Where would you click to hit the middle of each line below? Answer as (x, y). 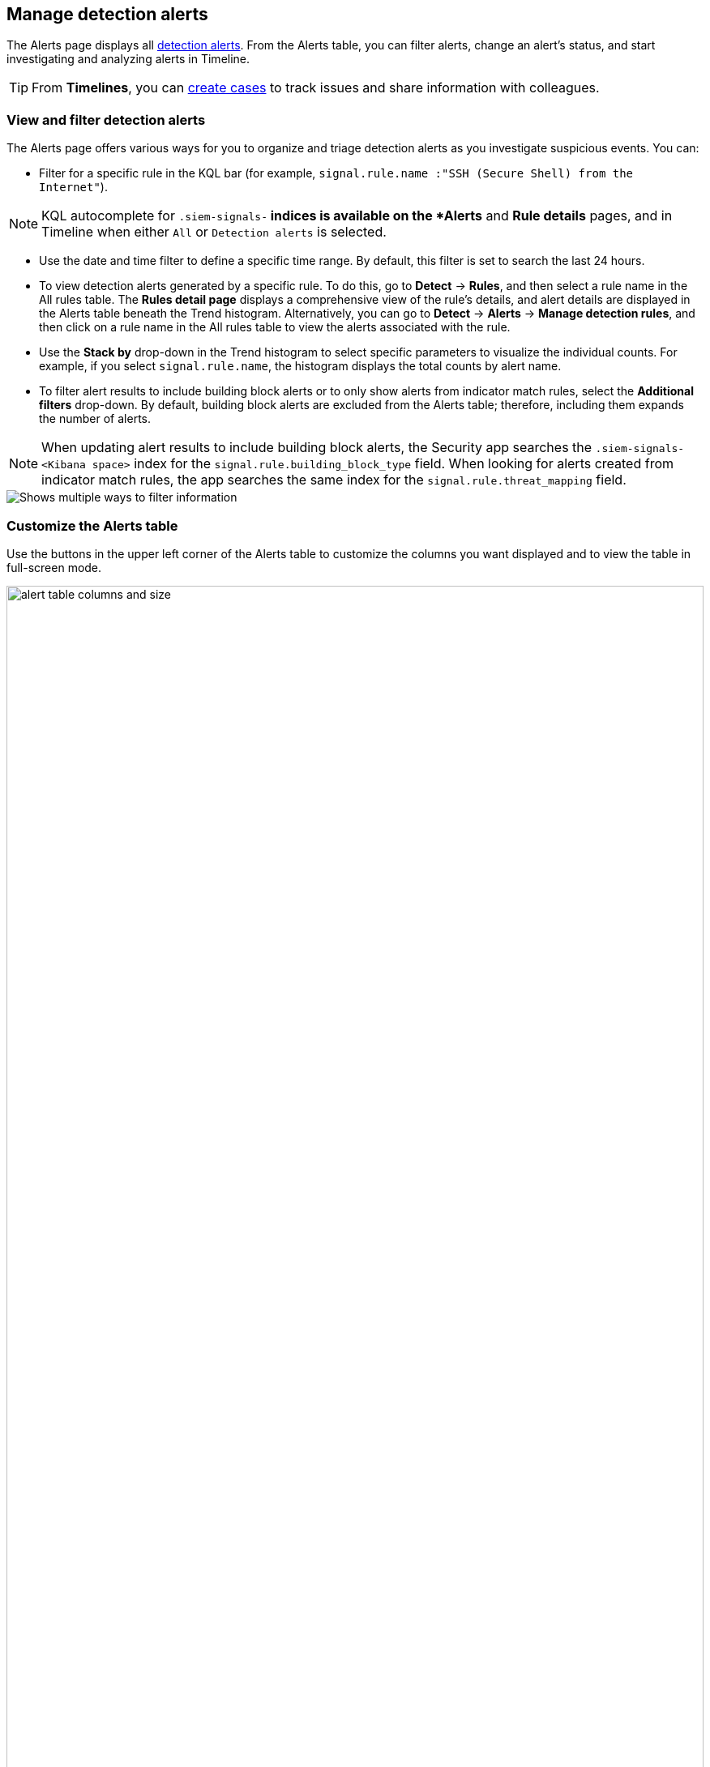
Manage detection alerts (107, 14)
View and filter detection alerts (106, 120)
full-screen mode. (54, 567)
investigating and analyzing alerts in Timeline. (128, 59)
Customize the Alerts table (92, 525)
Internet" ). (73, 187)
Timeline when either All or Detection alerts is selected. (214, 232)
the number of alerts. (95, 419)
